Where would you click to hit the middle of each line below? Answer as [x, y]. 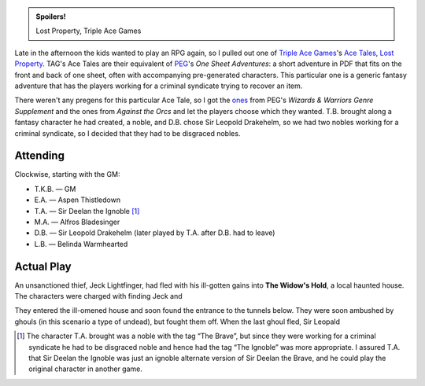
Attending [39, 156]
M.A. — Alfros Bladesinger [77, 222]
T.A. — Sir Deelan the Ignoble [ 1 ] [87, 211]
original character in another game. [86, 369]
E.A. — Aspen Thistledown [78, 200]
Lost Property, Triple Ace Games [89, 31]
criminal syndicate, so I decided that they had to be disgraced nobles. [128, 133]
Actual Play [43, 266]
